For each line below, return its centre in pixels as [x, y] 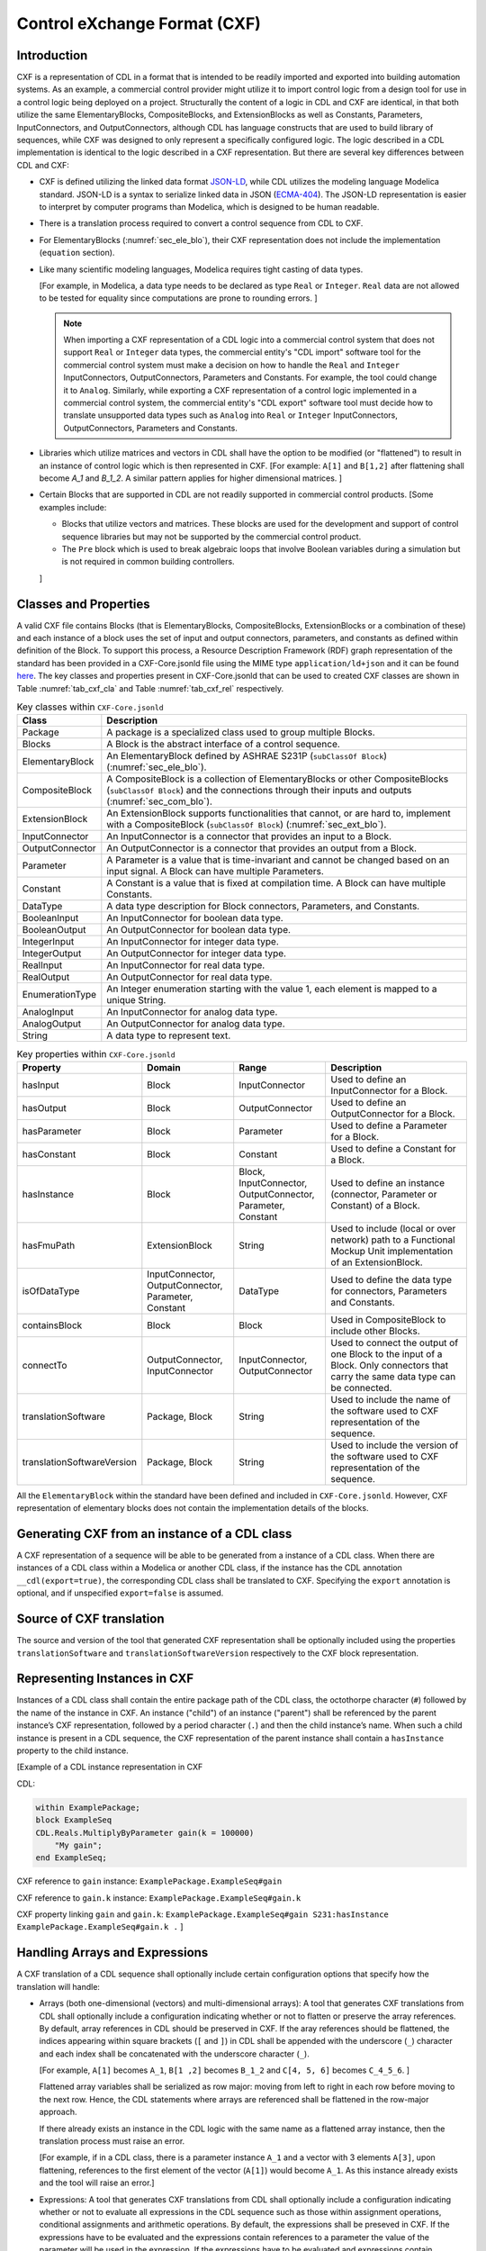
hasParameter [52, 1131]
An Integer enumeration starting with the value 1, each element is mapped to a [272, 989]
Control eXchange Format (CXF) [139, 23]
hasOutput [45, 1107]
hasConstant [49, 1154]
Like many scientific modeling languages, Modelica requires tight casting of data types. [201, 269]
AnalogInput [48, 1012]
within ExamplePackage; [88, 1807]
